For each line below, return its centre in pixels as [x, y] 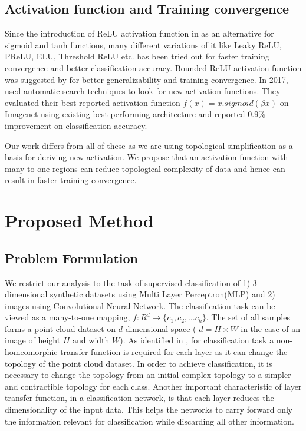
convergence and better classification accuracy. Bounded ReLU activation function [153, 67]
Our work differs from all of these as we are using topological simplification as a [149, 145]
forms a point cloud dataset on [60, 328]
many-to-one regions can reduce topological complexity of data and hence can [145, 168]
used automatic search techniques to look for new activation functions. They [143, 91]
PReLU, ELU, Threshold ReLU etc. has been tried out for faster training [137, 56]
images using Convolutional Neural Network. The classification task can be [140, 305]
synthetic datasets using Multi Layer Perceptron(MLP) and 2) [163, 294]
